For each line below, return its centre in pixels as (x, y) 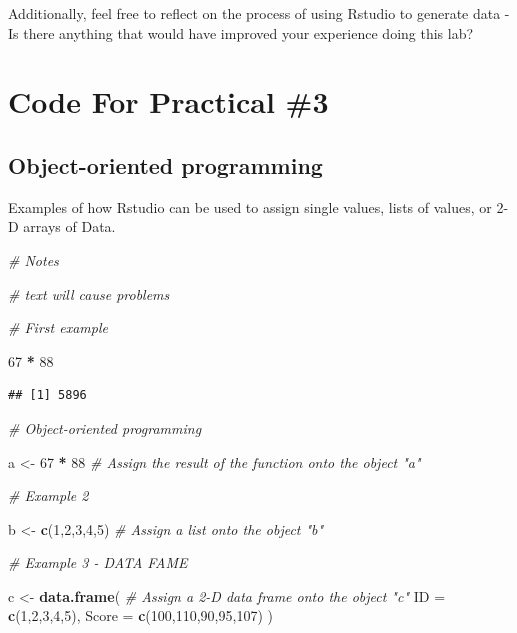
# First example (58, 327)
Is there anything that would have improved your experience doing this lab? (241, 32)
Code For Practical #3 (168, 101)
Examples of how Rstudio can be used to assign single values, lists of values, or (250, 206)
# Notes (33, 259)
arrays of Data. (69, 226)
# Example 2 (48, 495)
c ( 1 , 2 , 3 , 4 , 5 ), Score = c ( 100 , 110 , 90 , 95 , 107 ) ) (140, 615)
